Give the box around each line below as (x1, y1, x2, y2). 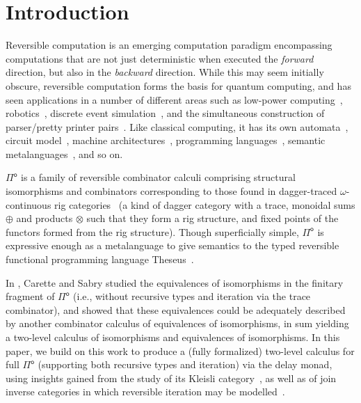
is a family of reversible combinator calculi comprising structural (20, 170, 296, 184)
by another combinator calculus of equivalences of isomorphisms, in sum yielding (6, 316, 349, 331)
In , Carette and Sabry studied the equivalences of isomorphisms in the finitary (6, 275, 344, 290)
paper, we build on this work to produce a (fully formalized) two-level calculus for (6, 343, 355, 358)
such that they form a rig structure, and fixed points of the (86, 211, 339, 226)
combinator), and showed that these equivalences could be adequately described (6, 302, 346, 317)
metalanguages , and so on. (6, 146, 123, 161)
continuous (6, 197, 51, 212)
